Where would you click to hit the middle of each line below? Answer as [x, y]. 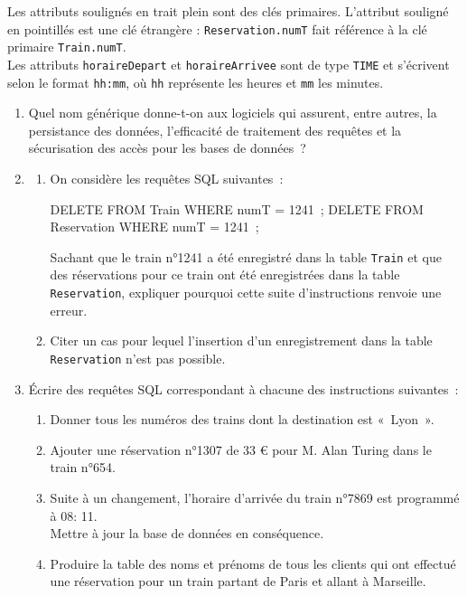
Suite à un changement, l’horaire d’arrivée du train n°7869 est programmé [255, 497]
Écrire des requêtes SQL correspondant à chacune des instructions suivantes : [243, 388]
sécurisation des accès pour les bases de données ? [167, 148]
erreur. [69, 310]
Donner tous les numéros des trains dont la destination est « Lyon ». [242, 419]
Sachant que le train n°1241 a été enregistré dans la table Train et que [246, 256]
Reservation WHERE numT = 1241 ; [154, 227]
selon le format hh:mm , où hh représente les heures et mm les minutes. [196, 82]
